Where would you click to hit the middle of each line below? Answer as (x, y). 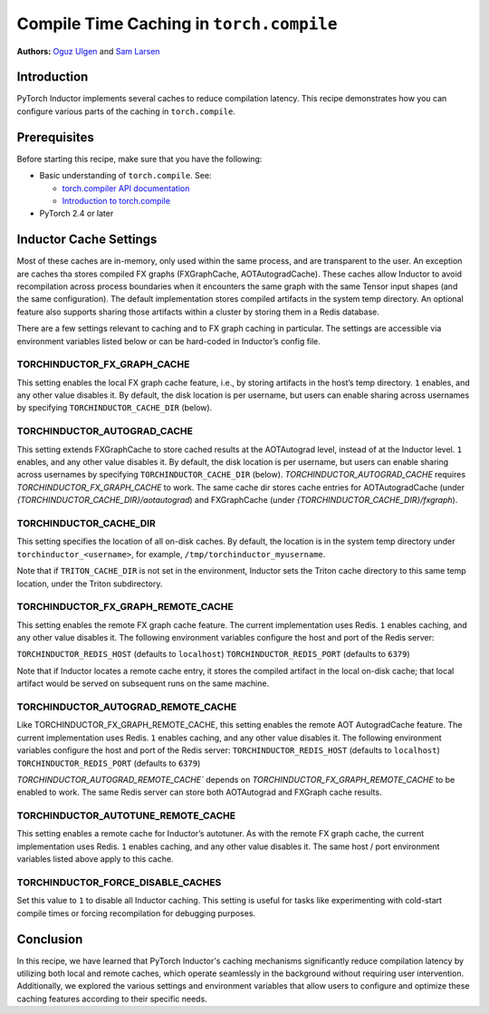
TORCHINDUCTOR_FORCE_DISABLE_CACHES (119, 882)
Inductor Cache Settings (87, 240)
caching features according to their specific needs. (112, 999)
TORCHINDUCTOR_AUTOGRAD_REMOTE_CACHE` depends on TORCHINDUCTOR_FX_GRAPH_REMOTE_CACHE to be (236, 779)
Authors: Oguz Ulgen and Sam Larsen (88, 51)
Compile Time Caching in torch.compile (177, 24)
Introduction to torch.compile (116, 200)
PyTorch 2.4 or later (77, 214)
